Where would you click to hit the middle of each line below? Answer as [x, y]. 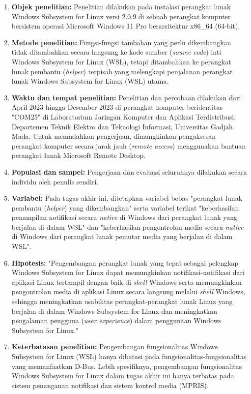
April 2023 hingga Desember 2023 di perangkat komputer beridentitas [117, 107]
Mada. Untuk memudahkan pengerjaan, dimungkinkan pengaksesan [114, 136]
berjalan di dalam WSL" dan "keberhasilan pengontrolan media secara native [127, 227]
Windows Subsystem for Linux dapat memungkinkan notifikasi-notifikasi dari [128, 272]
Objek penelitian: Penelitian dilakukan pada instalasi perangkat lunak [121, 6]
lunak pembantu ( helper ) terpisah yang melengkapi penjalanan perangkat [122, 71]
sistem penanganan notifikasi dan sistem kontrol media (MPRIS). [110, 385]
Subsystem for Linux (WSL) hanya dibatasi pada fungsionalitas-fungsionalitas [129, 356]
